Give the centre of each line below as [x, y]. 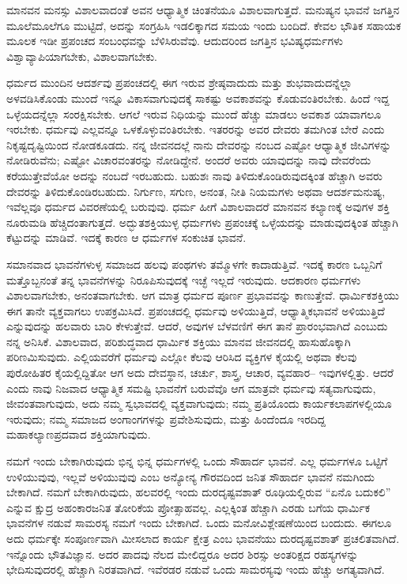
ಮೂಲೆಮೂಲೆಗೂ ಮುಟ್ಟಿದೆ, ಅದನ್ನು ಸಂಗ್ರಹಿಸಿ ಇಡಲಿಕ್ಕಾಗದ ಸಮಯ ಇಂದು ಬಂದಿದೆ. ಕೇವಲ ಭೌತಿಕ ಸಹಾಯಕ [204, 25]
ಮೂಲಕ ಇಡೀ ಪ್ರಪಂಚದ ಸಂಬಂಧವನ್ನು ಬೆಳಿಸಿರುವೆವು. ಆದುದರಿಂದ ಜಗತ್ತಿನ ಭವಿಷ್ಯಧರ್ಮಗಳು [175, 41]
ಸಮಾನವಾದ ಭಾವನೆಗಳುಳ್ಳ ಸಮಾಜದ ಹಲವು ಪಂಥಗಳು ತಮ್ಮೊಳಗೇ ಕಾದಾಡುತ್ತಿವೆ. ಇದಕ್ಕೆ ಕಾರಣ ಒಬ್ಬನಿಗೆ [194, 264]
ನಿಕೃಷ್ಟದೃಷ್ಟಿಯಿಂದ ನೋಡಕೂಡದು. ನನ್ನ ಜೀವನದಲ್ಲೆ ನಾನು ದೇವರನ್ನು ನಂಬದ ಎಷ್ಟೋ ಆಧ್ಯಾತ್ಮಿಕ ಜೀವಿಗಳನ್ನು [199, 144]
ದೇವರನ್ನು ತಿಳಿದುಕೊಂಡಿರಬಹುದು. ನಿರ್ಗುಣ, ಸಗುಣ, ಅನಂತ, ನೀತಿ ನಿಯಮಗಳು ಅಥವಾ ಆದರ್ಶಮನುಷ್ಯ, [196, 191]
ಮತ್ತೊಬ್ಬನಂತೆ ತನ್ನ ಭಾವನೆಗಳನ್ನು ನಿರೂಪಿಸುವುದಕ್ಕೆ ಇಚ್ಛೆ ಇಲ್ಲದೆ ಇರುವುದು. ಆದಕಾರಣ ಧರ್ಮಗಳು [184, 279]
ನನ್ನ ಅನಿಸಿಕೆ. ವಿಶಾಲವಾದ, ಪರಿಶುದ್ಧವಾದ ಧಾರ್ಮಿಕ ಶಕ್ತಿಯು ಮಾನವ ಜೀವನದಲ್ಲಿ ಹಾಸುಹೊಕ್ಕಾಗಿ [179, 341]
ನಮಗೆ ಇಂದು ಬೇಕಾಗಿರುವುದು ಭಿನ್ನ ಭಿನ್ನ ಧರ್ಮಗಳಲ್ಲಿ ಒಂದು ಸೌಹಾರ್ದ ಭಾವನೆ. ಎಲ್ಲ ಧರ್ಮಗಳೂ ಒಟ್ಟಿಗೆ [197, 461]
